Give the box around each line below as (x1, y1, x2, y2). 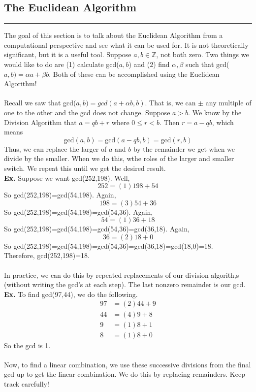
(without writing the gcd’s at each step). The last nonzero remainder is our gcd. (4, 279, 246, 290)
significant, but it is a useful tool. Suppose (4, 49, 131, 60)
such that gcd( (186, 59, 229, 69)
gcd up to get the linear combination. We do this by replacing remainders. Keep (4, 369, 245, 379)
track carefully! (4, 378, 49, 389)
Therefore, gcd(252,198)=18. (4, 250, 90, 261)
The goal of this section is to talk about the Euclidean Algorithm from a (4, 30, 223, 40)
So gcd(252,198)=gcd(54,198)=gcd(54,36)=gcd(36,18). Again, (4, 224, 190, 234)
